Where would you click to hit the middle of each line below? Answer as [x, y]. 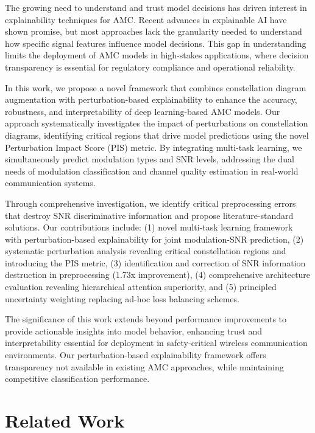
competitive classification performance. [77, 379]
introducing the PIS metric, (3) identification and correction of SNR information [155, 262]
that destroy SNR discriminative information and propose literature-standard [149, 215]
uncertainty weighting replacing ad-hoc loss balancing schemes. [122, 298]
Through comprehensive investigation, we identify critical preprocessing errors [150, 203]
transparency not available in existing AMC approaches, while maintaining [144, 366]
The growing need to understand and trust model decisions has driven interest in [156, 7]
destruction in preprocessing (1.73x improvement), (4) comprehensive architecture [158, 275]
